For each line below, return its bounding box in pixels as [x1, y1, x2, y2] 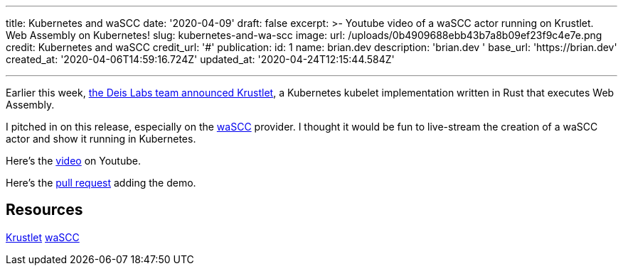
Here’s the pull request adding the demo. [6, 177, 196, 189]
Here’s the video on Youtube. [6, 155, 141, 167]
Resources [6, 201, 83, 219]
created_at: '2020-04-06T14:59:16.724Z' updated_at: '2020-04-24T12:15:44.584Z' [6, 53, 395, 65]
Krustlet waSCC [6, 231, 80, 243]
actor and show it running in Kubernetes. [6, 133, 196, 145]
